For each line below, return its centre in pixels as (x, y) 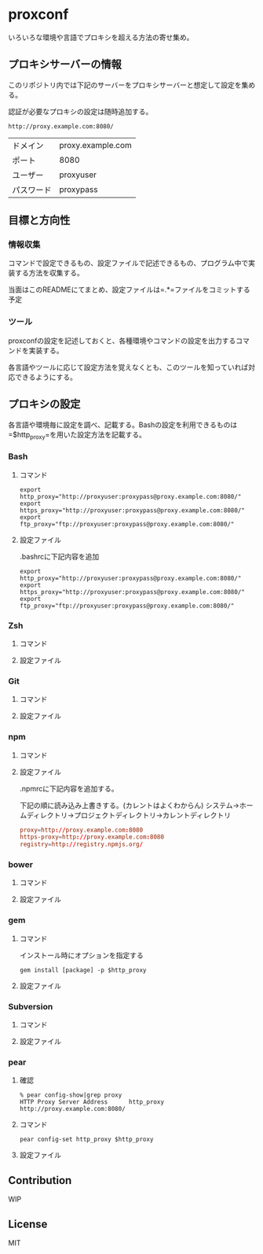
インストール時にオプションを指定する (81, 955)
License (28, 1224)
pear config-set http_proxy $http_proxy (86, 1140)
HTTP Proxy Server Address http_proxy (92, 1102)
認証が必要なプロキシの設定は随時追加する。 (80, 111)
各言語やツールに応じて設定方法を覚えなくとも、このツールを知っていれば (128, 367)
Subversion (31, 1006)
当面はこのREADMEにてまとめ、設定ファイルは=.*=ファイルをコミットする (130, 290)
